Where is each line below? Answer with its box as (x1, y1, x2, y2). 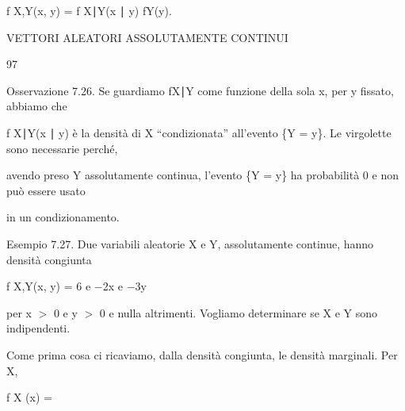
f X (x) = (6, 389, 52, 405)
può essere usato (6, 182, 86, 198)
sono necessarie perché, (6, 140, 118, 156)
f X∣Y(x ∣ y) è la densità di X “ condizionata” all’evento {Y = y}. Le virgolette (6, 124, 392, 140)
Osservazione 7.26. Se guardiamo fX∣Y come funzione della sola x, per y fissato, (6, 82, 394, 98)
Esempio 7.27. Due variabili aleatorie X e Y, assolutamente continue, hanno (6, 235, 374, 252)
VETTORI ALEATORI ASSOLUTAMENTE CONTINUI (6, 29, 288, 45)
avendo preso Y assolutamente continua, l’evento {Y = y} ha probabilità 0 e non (6, 167, 399, 183)
